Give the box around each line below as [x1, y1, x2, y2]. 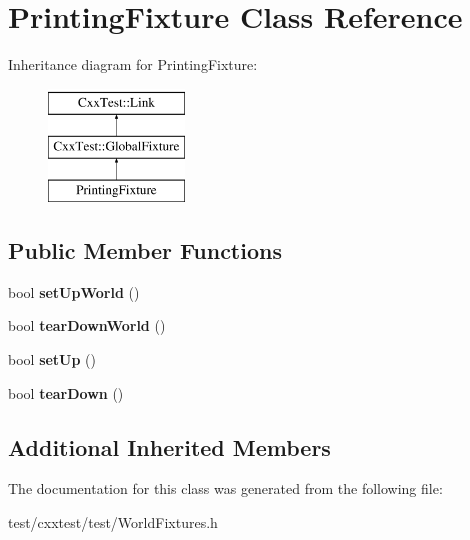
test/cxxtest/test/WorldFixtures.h [8, 512, 218, 533]
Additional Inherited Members [8, 431, 331, 462]
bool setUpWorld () [8, 281, 140, 302]
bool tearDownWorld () [8, 315, 166, 336]
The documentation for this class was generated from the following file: [8, 478, 443, 499]
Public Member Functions [8, 235, 282, 266]
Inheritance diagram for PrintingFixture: [8, 54, 258, 75]
